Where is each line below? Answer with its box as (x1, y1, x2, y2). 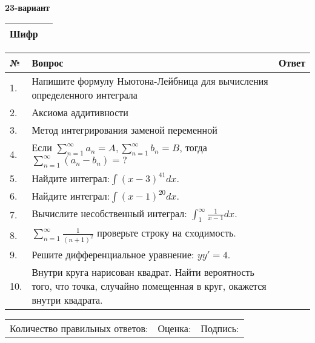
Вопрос (31, 55, 64, 70)
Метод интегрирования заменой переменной (31, 122, 217, 137)
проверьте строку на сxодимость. (97, 226, 236, 240)
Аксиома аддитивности (31, 105, 128, 119)
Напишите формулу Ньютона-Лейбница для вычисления (31, 73, 268, 88)
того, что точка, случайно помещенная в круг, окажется (31, 279, 267, 293)
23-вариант (5, 1, 50, 13)
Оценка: (157, 321, 191, 336)
